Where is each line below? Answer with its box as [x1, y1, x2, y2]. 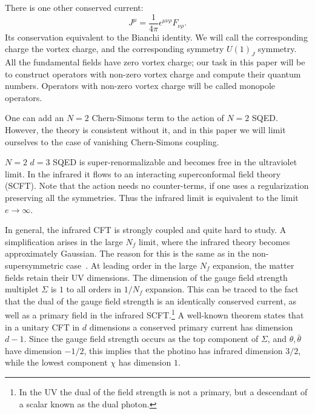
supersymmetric [5, 258, 64, 271]
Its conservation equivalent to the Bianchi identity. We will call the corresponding [5, 30, 308, 43]
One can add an [5, 111, 64, 124]
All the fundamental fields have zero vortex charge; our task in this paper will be [5, 56, 305, 68]
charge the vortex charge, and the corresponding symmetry [5, 42, 224, 55]
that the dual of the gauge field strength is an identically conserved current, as [5, 294, 297, 307]
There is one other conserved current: [5, 1, 144, 13]
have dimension [5, 344, 62, 356]
